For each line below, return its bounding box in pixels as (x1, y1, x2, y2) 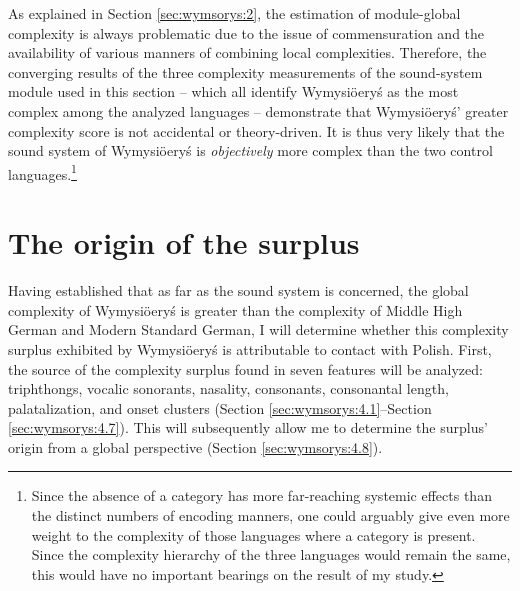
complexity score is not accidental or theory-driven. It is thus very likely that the (8, 120, 505, 141)
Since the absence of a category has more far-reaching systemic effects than (31, 485, 492, 506)
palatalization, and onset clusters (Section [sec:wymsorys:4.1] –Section (8, 397, 432, 418)
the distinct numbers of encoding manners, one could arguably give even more (31, 505, 510, 526)
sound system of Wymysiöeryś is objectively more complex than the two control (8, 140, 493, 161)
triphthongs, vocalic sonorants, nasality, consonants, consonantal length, (8, 378, 449, 399)
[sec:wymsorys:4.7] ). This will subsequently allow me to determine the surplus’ (8, 417, 488, 438)
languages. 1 (8, 160, 77, 184)
